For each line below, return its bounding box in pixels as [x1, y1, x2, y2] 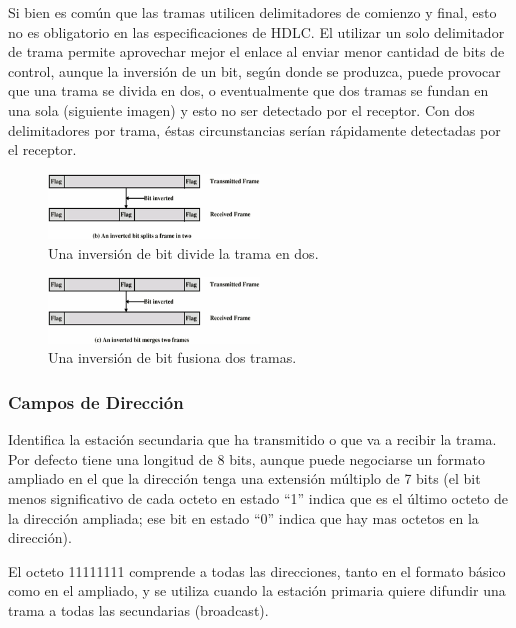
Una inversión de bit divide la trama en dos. [48, 242, 319, 263]
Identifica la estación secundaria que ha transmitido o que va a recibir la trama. [8, 429, 497, 450]
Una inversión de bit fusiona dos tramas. [48, 347, 297, 368]
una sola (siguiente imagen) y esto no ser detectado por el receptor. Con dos [8, 99, 475, 120]
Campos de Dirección [8, 390, 184, 414]
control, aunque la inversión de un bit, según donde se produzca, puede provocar [8, 60, 501, 81]
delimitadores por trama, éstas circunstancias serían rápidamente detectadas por [8, 119, 501, 140]
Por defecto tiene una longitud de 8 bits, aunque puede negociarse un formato [8, 448, 485, 469]
